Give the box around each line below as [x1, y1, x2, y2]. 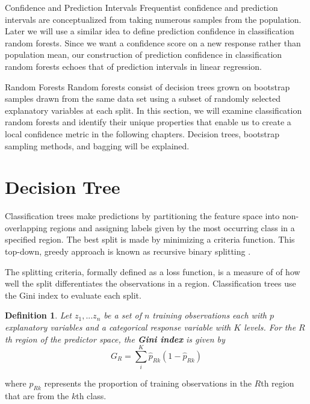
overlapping [5, 221, 48, 234]
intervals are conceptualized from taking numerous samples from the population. [5, 13, 302, 25]
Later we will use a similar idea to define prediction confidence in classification [5, 25, 294, 37]
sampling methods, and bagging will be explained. [5, 139, 190, 152]
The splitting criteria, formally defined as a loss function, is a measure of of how [5, 265, 300, 278]
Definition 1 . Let [5, 309, 72, 322]
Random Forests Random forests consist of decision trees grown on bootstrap [5, 80, 290, 93]
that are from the [5, 390, 69, 402]
